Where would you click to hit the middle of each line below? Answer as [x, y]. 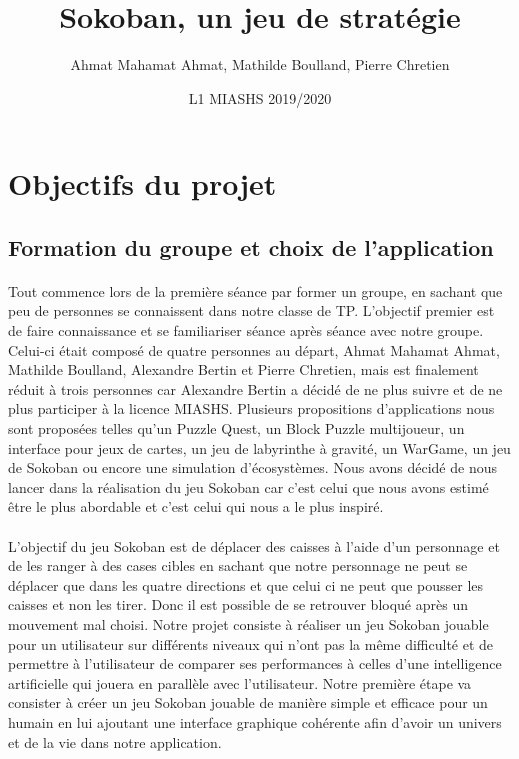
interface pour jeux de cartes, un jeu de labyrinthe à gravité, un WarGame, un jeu [259, 447]
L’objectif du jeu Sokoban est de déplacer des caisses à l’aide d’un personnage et [254, 545]
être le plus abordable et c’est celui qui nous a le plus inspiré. [196, 506]
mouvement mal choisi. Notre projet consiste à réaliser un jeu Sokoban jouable [248, 623]
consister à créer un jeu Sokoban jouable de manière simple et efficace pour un [248, 702]
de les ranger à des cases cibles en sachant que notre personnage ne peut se [238, 565]
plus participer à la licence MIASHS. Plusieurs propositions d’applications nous [251, 408]
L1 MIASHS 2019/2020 [260, 97]
